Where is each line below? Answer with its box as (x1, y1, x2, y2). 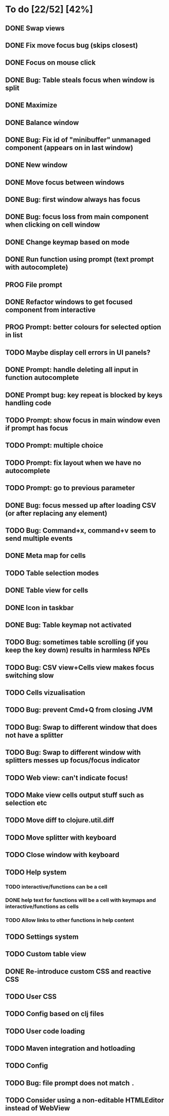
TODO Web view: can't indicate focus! (5, 773, 128, 782)
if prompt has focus (5, 424, 68, 432)
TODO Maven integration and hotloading (5, 1044, 136, 1053)
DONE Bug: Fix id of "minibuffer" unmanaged (5, 135, 151, 144)
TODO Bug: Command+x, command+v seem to (5, 526, 156, 535)
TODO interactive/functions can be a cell (5, 883, 108, 890)
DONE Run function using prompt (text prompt (5, 255, 154, 264)
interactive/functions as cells (5, 903, 79, 910)
